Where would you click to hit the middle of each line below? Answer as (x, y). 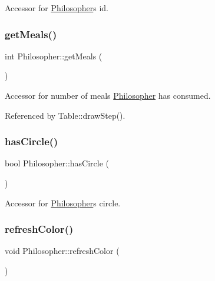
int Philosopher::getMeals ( (54, 56)
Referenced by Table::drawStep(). (65, 115)
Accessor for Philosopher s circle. (63, 203)
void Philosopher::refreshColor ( (62, 251)
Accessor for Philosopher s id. (57, 8)
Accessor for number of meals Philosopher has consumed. (108, 95)
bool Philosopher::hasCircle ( (57, 163)
